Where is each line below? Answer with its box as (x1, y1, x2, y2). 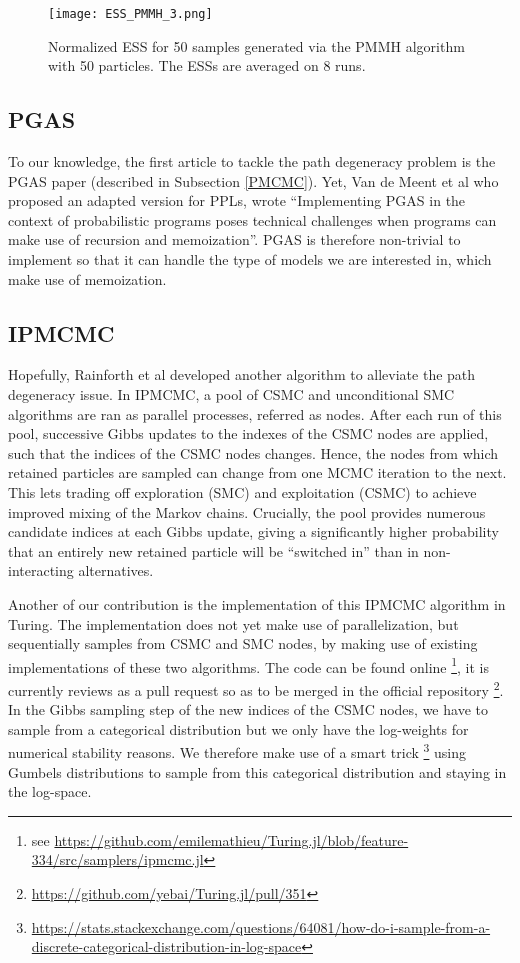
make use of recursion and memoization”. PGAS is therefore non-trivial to (8, 229, 461, 250)
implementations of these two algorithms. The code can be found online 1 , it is (8, 653, 490, 677)
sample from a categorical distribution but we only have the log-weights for (8, 718, 469, 739)
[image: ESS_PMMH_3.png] (48, 7, 213, 21)
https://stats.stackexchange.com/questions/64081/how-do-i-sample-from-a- (31, 916, 491, 937)
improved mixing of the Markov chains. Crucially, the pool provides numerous (8, 501, 486, 522)
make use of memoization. (8, 268, 167, 289)
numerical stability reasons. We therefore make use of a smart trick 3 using (8, 739, 467, 763)
